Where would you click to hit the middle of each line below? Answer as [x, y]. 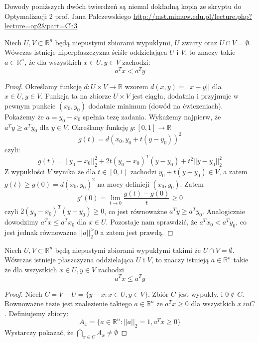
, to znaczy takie [210, 52]
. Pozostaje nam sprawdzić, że [151, 222]
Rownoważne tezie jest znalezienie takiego [68, 303]
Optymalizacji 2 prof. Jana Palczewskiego [68, 16]
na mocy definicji [123, 183]
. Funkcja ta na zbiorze [76, 96]
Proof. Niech [23, 293]
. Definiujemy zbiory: [37, 313]
